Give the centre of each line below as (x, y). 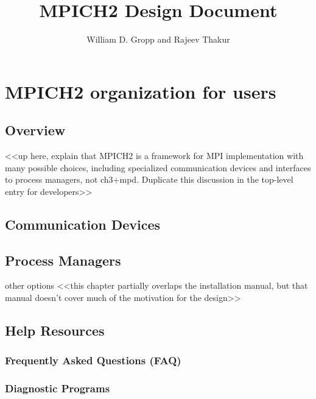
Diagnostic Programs (58, 388)
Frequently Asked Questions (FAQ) (93, 360)
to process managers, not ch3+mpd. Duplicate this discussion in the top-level (149, 179)
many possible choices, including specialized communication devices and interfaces (158, 167)
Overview (35, 130)
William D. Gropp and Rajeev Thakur (158, 39)
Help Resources (55, 330)
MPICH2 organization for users (141, 91)
